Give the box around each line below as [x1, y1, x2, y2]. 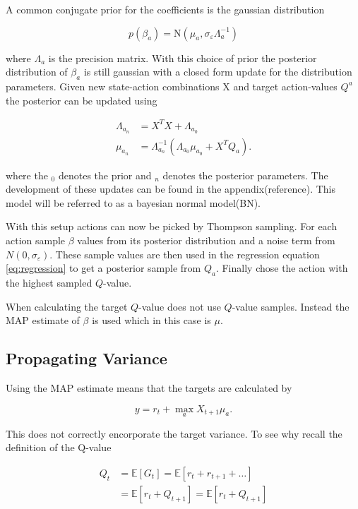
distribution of [6, 64, 68, 79]
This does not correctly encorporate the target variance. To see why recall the [6, 426, 342, 441]
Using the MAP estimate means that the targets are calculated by [6, 380, 292, 395]
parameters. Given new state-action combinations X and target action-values [6, 78, 338, 93]
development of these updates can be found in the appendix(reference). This [6, 181, 335, 196]
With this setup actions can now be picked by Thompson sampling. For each [6, 219, 338, 234]
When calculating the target [6, 299, 128, 313]
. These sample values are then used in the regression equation [49, 246, 320, 261]
